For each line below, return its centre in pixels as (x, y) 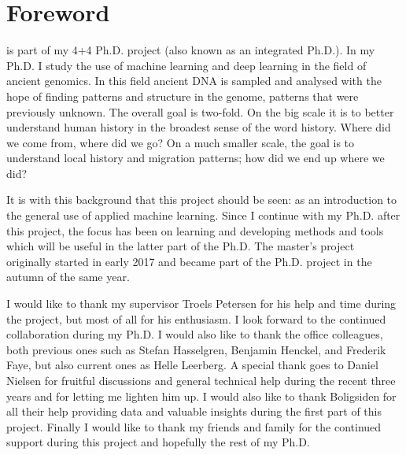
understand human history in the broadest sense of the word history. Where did (199, 127)
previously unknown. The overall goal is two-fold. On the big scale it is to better (200, 111)
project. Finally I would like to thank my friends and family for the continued (194, 426)
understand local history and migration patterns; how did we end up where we (196, 158)
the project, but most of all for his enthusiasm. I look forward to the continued (196, 318)
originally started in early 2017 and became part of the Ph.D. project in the (189, 261)
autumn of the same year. (68, 277)
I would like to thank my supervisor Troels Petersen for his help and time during (201, 303)
